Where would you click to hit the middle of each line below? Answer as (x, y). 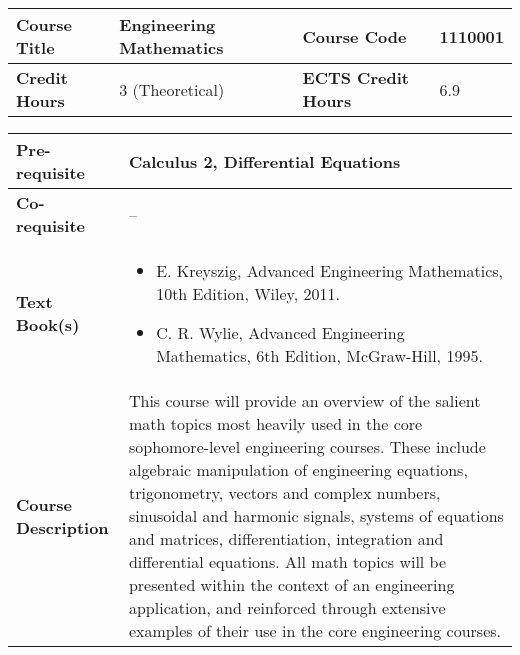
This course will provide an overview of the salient (304, 400)
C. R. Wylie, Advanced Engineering (280, 332)
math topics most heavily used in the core (275, 423)
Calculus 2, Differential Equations (264, 161)
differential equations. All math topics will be (287, 561)
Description (62, 527)
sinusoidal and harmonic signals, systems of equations (316, 515)
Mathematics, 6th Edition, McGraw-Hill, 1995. (319, 355)
